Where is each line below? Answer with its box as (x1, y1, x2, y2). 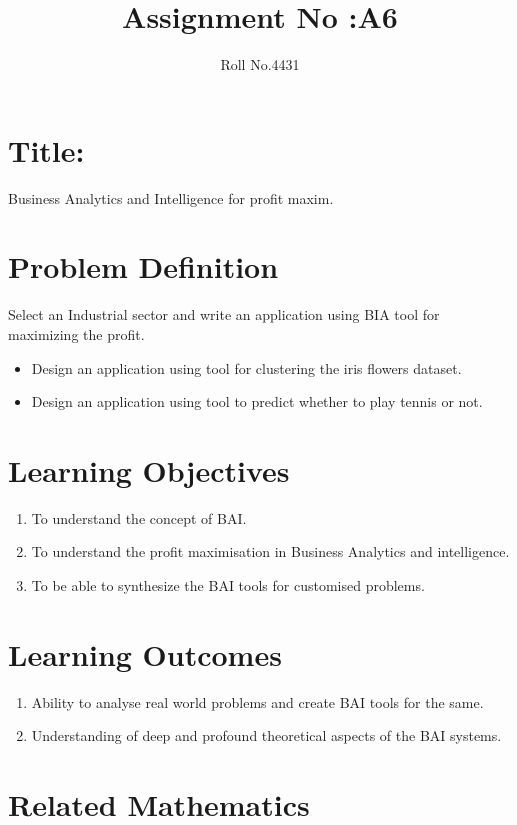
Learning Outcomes (8, 633, 282, 674)
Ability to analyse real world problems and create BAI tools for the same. (31, 691, 484, 712)
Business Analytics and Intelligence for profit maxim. (8, 187, 334, 208)
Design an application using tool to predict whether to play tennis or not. (31, 391, 483, 412)
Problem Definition (8, 246, 279, 287)
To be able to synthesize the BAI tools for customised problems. (31, 575, 425, 596)
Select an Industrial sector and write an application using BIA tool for (8, 304, 440, 325)
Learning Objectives (8, 449, 290, 490)
